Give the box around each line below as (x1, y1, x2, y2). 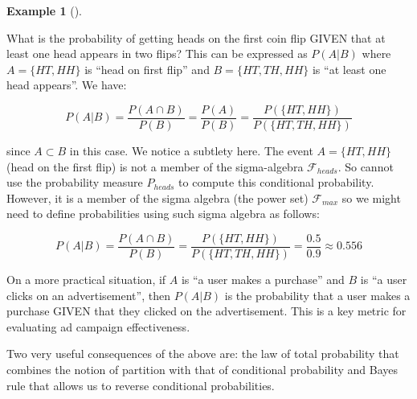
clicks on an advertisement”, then (6, 286, 170, 303)
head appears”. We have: (6, 76, 127, 93)
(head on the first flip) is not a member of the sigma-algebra (6, 158, 304, 175)
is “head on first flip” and (84, 60, 210, 77)
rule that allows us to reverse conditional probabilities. (6, 376, 275, 393)
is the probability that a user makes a (224, 286, 411, 303)
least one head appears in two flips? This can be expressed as (6, 45, 308, 62)
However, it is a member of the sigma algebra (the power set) (6, 189, 309, 206)
